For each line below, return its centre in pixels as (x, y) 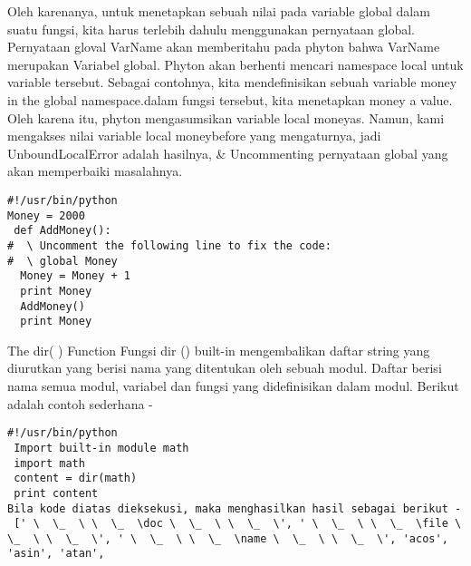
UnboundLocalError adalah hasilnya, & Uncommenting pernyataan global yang (228, 153)
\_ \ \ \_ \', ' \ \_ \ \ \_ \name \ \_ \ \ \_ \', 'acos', (228, 538)
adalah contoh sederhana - (80, 403)
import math (49, 463)
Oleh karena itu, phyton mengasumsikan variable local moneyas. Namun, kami (226, 117)
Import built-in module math (101, 448)
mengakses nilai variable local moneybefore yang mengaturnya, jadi (194, 136)
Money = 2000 (46, 215)
